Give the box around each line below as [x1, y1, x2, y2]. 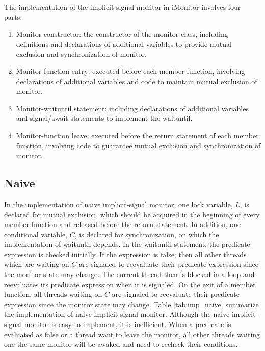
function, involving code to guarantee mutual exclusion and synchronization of [16, 140, 261, 151]
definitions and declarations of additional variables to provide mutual [16, 38, 232, 49]
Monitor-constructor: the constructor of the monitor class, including [16, 29, 228, 39]
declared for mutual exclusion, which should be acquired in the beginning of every [4, 209, 260, 219]
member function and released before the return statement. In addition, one [4, 219, 241, 230]
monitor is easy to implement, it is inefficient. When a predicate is [24, 319, 231, 330]
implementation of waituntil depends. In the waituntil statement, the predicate [4, 239, 250, 249]
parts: [4, 11, 22, 22]
